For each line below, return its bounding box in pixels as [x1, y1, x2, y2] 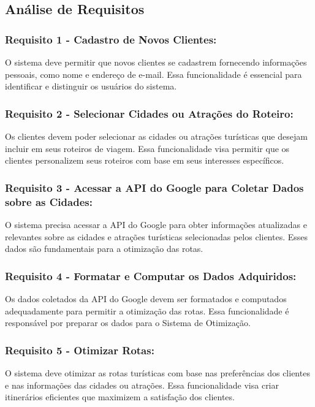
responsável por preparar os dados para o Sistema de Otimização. [5, 316, 251, 329]
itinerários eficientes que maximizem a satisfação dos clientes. [5, 390, 235, 403]
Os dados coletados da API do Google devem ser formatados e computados [5, 292, 287, 305]
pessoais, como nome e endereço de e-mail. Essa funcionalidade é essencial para [5, 67, 302, 80]
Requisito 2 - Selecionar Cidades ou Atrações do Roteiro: [5, 105, 294, 121]
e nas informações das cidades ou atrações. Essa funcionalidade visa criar [5, 378, 279, 391]
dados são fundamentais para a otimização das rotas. [5, 242, 203, 255]
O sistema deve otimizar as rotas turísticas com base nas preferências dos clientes [5, 366, 310, 379]
